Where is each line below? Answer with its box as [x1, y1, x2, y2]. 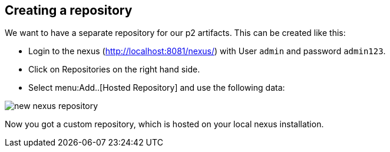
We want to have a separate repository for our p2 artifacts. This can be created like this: [5, 28, 346, 38]
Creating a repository [5, 3, 133, 18]
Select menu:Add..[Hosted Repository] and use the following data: [28, 82, 285, 93]
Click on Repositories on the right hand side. [28, 64, 200, 75]
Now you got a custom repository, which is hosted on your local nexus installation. [5, 119, 324, 130]
